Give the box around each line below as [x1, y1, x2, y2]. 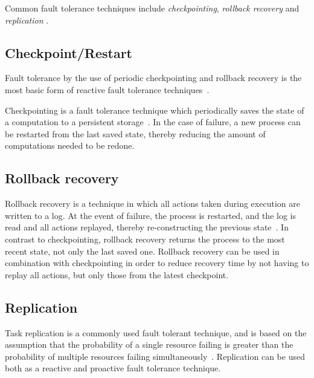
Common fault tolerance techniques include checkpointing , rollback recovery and [5, 2, 300, 14]
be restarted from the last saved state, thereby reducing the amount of [5, 127, 266, 140]
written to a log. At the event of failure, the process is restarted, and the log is [5, 209, 296, 221]
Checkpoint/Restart [5, 43, 133, 62]
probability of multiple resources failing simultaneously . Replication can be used [5, 350, 305, 362]
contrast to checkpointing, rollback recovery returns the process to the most [5, 232, 285, 245]
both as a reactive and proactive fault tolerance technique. [5, 362, 221, 374]
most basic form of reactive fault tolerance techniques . [5, 83, 210, 96]
